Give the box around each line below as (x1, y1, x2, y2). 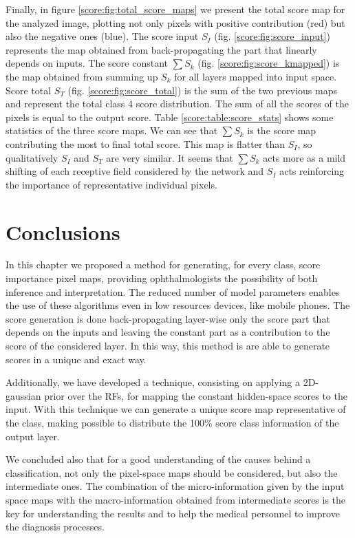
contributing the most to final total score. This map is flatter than (6, 136, 286, 151)
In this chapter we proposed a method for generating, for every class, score (6, 257, 321, 272)
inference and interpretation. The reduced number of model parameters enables (6, 284, 340, 299)
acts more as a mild (263, 150, 346, 164)
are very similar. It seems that (106, 150, 233, 164)
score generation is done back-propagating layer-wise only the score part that (6, 311, 330, 325)
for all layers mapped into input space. (174, 69, 337, 83)
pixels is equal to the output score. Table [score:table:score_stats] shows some (6, 109, 334, 124)
